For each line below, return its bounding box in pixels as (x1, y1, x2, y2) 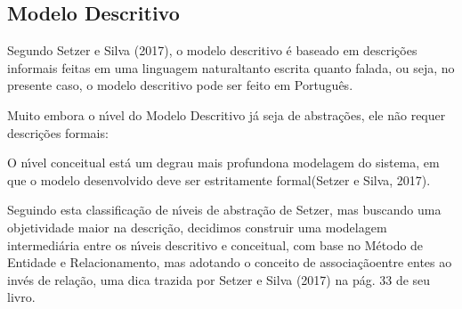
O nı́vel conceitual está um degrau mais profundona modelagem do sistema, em (7, 153, 440, 172)
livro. (7, 288, 36, 306)
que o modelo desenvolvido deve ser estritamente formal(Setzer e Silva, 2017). (7, 170, 431, 189)
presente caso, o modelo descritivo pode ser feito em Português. (7, 76, 353, 94)
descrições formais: (7, 123, 109, 142)
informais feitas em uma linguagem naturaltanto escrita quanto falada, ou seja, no (7, 58, 455, 77)
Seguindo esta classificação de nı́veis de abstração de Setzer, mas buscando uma (7, 200, 442, 219)
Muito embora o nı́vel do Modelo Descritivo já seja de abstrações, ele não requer (7, 105, 446, 124)
